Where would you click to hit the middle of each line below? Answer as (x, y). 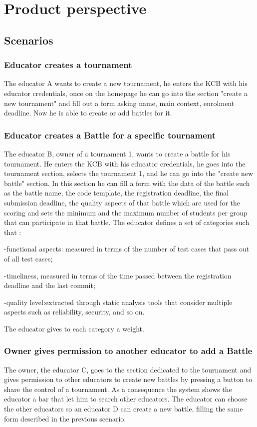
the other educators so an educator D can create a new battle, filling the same (124, 409)
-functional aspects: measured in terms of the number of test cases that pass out (127, 249)
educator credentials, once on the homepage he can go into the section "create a (126, 93)
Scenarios (29, 40)
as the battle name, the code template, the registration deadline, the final (117, 193)
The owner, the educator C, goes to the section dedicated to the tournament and (128, 369)
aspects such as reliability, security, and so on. (74, 312)
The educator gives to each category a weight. (74, 328)
